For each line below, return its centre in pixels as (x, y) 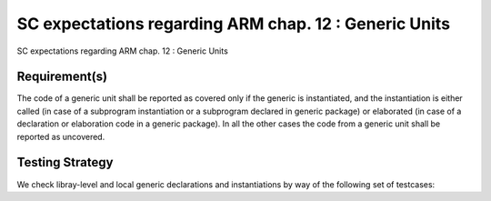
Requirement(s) (62, 77)
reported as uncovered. (61, 136)
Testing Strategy (65, 162)
